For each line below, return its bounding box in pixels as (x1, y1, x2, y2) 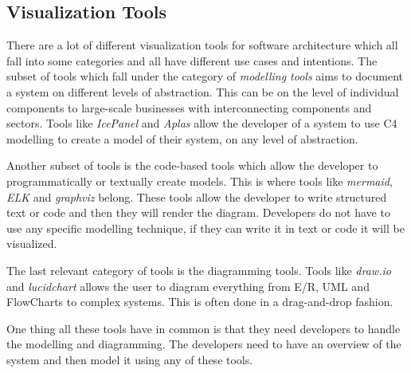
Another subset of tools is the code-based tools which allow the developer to (6, 157, 378, 174)
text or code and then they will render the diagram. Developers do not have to (6, 204, 390, 221)
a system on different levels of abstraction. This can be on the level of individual (6, 83, 399, 100)
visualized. (6, 235, 57, 252)
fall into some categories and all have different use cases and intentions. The (6, 52, 378, 69)
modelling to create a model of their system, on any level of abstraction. (6, 130, 358, 147)
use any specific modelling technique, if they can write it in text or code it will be (6, 219, 405, 236)
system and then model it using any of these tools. (6, 351, 253, 367)
